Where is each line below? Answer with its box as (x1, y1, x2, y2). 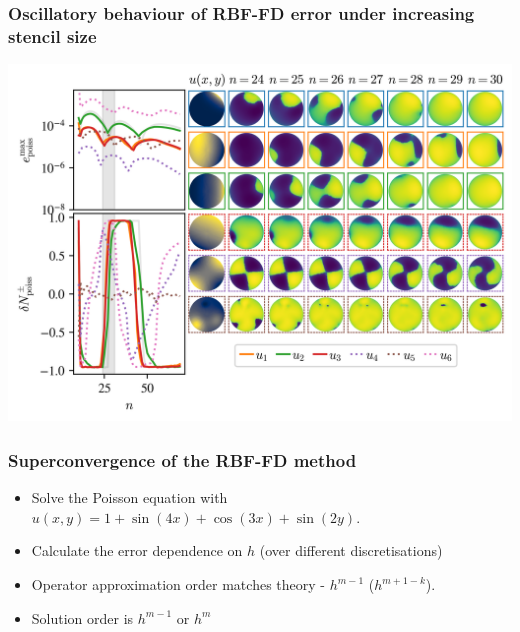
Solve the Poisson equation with (31, 487, 228, 508)
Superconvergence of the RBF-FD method (8, 447, 357, 472)
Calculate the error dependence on (31, 540, 243, 561)
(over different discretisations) (259, 540, 443, 561)
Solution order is (31, 607, 134, 628)
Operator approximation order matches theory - (31, 574, 325, 595)
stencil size (8, 23, 97, 48)
